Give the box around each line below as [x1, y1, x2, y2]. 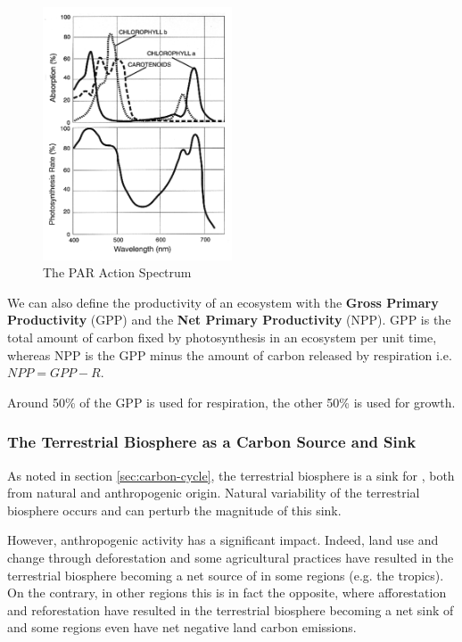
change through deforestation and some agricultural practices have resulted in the [7, 548, 454, 567]
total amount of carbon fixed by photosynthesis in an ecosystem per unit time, [7, 328, 437, 347]
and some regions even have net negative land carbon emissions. [7, 618, 357, 637]
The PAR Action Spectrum [43, 263, 192, 282]
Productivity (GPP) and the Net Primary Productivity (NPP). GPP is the [7, 310, 451, 329]
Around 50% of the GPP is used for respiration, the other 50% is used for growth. [7, 392, 456, 411]
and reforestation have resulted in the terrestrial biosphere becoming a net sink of [7, 600, 454, 619]
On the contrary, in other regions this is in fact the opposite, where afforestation [7, 583, 447, 602]
